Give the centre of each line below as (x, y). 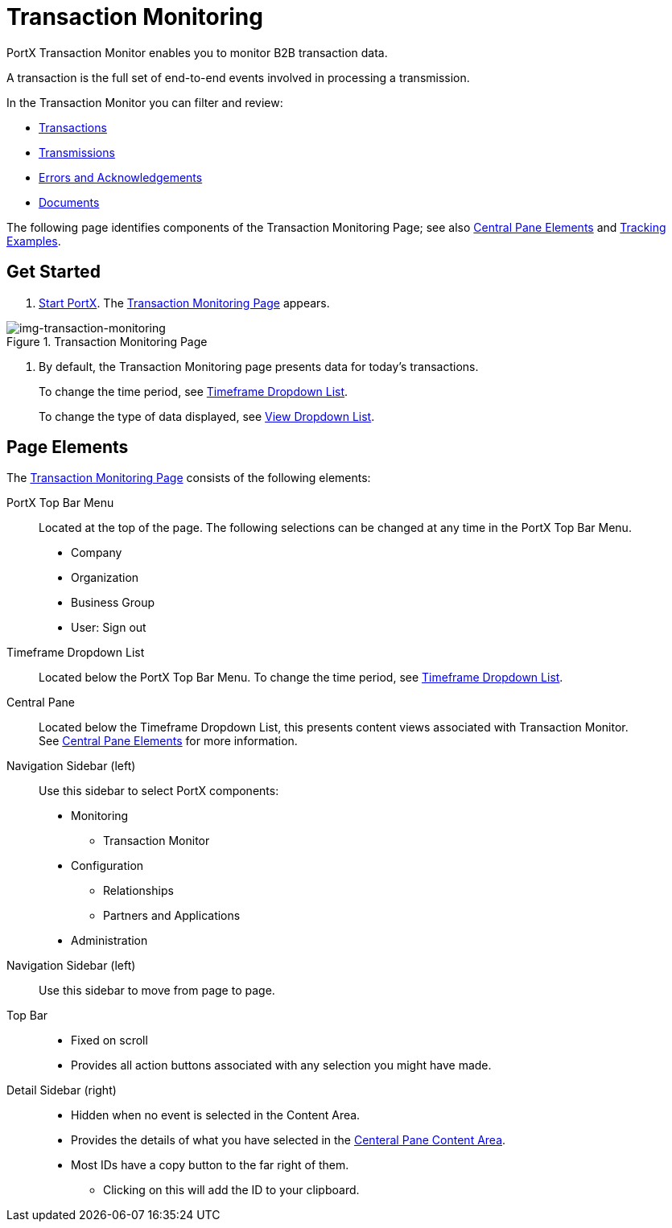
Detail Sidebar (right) (62, 1090)
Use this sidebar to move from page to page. (157, 991)
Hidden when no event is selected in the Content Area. (216, 1115)
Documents (69, 202)
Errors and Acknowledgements (121, 177)
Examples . (34, 241)
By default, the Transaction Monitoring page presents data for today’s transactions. (259, 366)
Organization (105, 578)
